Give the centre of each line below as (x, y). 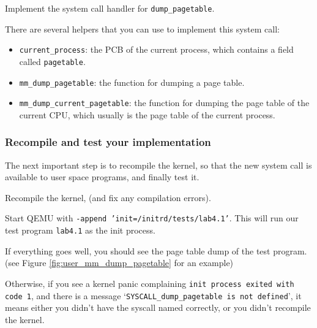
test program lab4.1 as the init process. (80, 230)
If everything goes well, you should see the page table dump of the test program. (156, 250)
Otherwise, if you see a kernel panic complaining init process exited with (150, 283)
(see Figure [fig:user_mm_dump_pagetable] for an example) (119, 263)
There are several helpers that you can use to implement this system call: (142, 29)
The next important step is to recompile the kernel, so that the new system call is (158, 165)
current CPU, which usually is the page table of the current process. (147, 114)
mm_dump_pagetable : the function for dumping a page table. (132, 82)
